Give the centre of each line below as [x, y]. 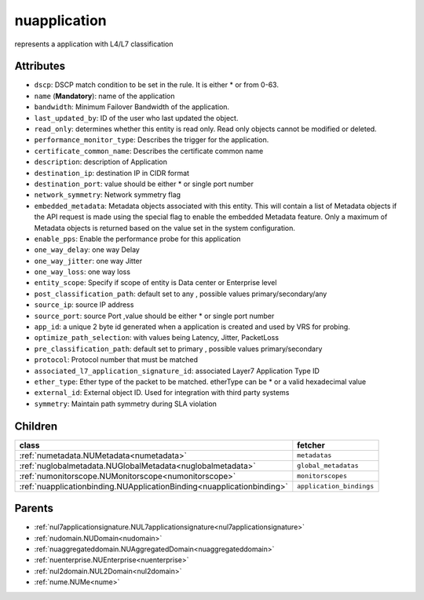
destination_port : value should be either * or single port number [144, 184]
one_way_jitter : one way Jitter [88, 261]
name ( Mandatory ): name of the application [104, 96]
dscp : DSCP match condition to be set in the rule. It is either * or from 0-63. [156, 85]
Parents [34, 509]
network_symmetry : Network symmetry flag [107, 195]
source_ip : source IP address [84, 305]
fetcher [311, 445]
